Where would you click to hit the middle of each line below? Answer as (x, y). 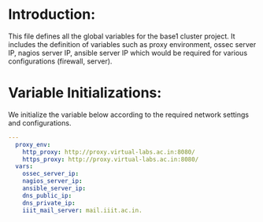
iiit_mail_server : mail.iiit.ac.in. (83, 210)
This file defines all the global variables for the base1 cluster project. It (122, 36)
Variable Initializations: (85, 93)
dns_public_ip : (47, 195)
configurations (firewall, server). (60, 61)
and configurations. (40, 122)
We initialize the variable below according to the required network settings (129, 115)
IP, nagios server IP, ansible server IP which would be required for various (128, 53)
